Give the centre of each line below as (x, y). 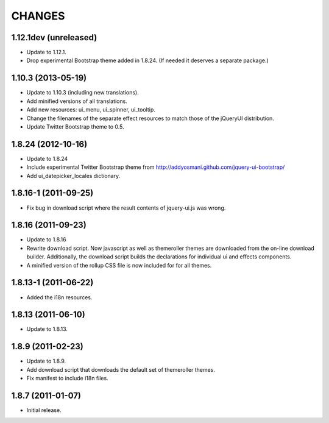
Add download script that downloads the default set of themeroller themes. (121, 369)
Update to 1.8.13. (47, 329)
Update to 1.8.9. (46, 361)
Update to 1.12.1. (47, 52)
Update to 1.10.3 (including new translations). (83, 93)
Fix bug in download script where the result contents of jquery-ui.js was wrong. (126, 208)
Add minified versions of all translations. (77, 101)
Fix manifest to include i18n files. (68, 379)
